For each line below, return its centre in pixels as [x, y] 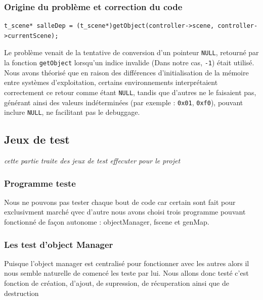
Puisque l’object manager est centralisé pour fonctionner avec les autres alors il [127, 263]
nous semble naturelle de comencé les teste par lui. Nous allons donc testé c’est [126, 273]
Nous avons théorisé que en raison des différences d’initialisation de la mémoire [126, 72]
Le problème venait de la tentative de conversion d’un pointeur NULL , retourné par [131, 52]
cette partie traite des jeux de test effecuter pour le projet [92, 161]
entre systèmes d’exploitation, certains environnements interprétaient [111, 82]
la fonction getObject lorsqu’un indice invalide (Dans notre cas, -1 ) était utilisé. [129, 62]
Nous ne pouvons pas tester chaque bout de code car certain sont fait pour [120, 202]
